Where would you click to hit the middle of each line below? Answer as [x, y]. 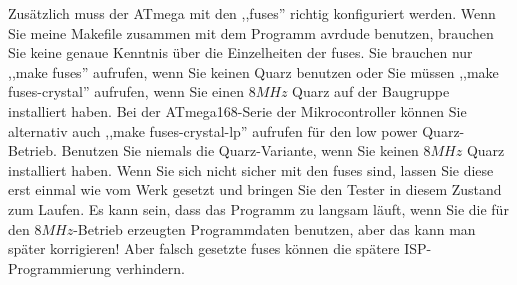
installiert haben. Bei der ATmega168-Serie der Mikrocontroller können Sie [237, 110]
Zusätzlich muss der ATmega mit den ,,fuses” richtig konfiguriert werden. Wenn [252, 13]
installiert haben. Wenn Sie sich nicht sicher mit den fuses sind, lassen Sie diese [251, 169]
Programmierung [59, 267]
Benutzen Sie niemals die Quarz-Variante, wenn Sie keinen [240, 150]
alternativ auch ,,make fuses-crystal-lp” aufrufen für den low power [213, 130]
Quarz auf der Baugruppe [371, 91]
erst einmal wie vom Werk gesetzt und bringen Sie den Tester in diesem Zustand [255, 189]
